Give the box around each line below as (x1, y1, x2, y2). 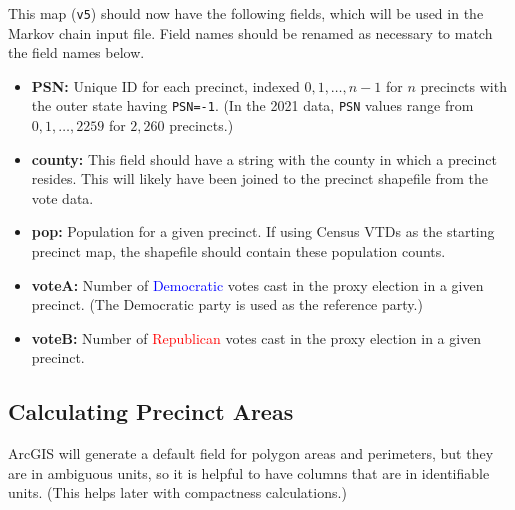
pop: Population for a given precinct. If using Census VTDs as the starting (31, 221, 495, 242)
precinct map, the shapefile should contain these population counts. (31, 241, 446, 262)
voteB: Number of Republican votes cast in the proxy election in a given (31, 327, 482, 348)
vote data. (31, 187, 94, 208)
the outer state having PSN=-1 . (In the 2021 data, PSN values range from (31, 95, 474, 116)
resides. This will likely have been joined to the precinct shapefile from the (31, 168, 488, 189)
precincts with (420, 75, 507, 96)
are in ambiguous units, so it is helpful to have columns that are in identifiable (8, 462, 490, 483)
